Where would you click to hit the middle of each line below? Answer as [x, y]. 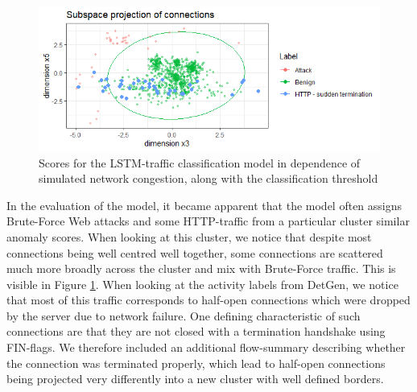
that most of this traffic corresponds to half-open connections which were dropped [208, 300]
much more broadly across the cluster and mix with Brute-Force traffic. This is [201, 268]
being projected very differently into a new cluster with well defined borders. [195, 379]
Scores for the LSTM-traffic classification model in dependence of [200, 162]
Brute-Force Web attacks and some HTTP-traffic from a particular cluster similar [208, 221]
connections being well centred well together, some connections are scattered [195, 252]
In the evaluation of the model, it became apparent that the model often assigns [204, 205]
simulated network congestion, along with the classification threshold [208, 178]
